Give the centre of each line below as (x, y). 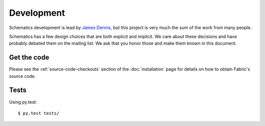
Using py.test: (23, 102)
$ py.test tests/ (39, 113)
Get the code (29, 57)
